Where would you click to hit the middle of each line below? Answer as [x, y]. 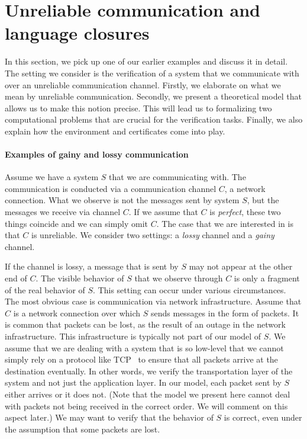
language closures [77, 33]
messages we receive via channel [63, 212]
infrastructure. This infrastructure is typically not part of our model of [133, 336]
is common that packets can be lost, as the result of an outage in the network [145, 324]
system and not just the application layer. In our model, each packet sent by [143, 382]
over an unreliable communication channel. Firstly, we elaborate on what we [143, 84]
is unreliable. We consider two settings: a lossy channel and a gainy [153, 235]
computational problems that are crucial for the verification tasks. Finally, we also [154, 119]
